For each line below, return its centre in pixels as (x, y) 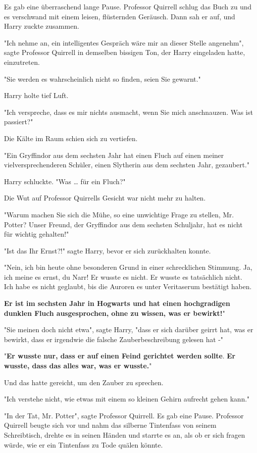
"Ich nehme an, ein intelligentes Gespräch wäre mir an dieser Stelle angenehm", (124, 42)
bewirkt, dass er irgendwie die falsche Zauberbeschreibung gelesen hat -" (114, 339)
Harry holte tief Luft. (36, 95)
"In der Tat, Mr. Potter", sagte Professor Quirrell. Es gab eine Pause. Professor (124, 415)
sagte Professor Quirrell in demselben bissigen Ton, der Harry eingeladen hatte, (125, 52)
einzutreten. (22, 62)
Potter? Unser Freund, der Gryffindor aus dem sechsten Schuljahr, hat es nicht (123, 224)
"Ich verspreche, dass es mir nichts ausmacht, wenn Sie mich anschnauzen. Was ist (128, 112)
